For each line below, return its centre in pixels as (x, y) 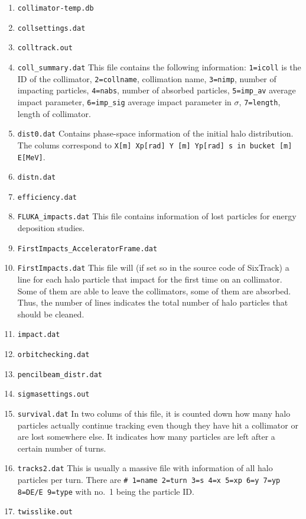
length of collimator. (54, 113)
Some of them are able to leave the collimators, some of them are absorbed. (154, 291)
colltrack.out (45, 48)
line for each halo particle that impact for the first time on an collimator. (150, 279)
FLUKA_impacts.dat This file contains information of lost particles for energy (157, 216)
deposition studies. (51, 228)
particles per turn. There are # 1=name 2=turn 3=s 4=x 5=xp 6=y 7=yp (149, 480)
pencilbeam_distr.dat (60, 374)
